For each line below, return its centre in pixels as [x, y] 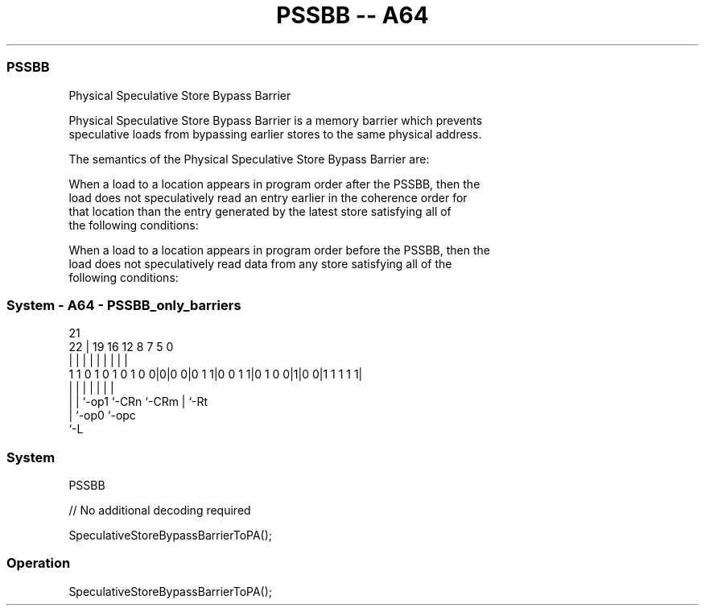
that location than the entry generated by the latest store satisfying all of [260, 211]
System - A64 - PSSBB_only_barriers [124, 305]
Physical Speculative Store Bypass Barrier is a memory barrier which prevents [276, 120]
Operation [39, 563]
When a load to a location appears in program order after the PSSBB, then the [274, 184]
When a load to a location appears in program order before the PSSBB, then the [279, 250]
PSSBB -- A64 [352, 15]
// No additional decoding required [160, 510]
